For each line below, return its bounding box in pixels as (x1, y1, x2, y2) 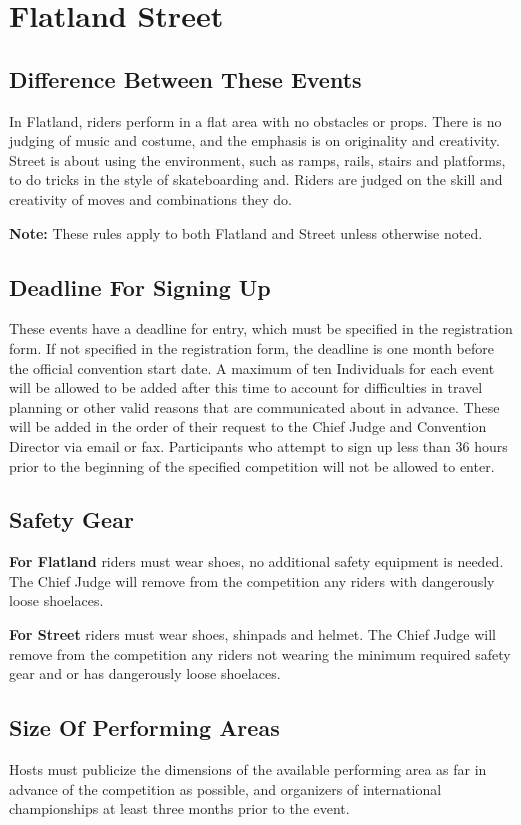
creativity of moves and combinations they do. (9, 188, 292, 209)
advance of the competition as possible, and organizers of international (9, 778, 442, 799)
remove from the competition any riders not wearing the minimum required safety (9, 643, 511, 664)
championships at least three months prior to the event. (9, 798, 350, 819)
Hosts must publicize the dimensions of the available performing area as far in (9, 759, 487, 780)
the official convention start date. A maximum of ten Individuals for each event (9, 357, 495, 378)
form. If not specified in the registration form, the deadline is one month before (9, 337, 495, 358)
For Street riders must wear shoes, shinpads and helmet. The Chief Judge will (9, 624, 497, 645)
